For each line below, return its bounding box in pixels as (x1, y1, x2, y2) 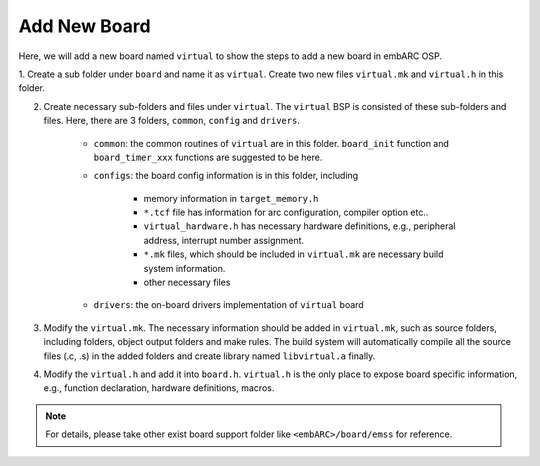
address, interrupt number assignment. (143, 234, 305, 246)
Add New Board (18, 15, 151, 37)
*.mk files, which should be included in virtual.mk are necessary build (143, 248, 444, 260)
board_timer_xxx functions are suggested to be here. (93, 151, 323, 163)
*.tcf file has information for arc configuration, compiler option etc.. (143, 206, 429, 219)
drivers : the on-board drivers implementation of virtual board (93, 299, 364, 311)
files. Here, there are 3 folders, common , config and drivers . (43, 115, 300, 127)
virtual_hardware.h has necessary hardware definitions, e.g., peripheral (143, 220, 456, 232)
